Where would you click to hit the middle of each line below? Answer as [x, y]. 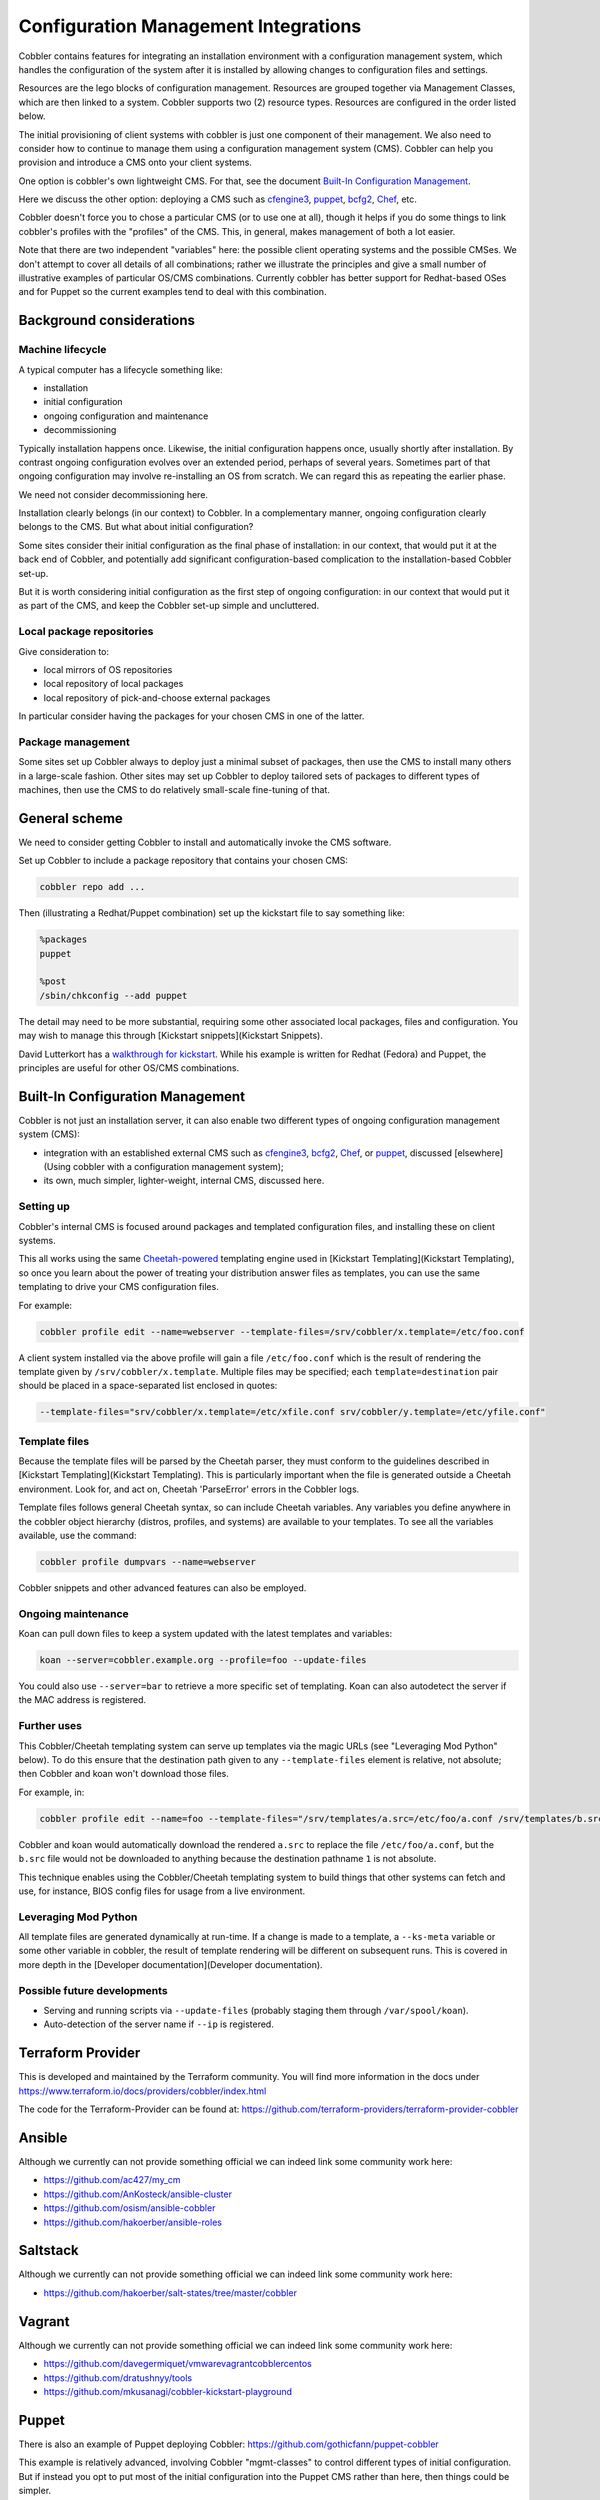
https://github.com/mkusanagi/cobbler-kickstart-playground [168, 2391]
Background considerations [106, 320]
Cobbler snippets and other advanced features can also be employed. [162, 1587]
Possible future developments [93, 1990]
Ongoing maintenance [73, 1613]
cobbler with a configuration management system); [178, 1167]
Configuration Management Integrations [190, 26]
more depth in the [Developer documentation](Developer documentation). [171, 1964]
